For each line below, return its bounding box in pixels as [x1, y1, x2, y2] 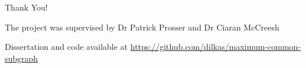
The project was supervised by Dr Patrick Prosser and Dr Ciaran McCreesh [5, 21, 279, 33]
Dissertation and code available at [5, 40, 128, 53]
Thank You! [5, 1, 48, 13]
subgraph [5, 52, 38, 64]
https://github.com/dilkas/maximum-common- [130, 40, 301, 53]
